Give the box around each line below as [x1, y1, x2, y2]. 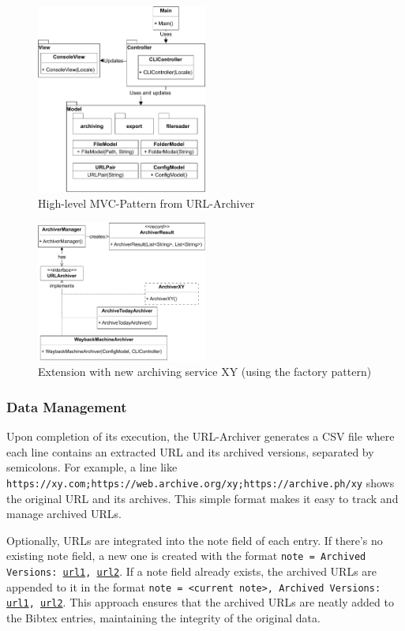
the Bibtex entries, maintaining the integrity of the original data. [6, 610, 321, 626]
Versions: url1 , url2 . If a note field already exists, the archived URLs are [6, 563, 377, 580]
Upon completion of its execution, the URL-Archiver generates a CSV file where [6, 428, 395, 445]
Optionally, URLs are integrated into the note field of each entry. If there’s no [6, 531, 383, 548]
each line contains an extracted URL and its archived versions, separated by [6, 443, 374, 460]
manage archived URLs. [6, 505, 122, 522]
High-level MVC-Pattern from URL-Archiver [38, 195, 255, 212]
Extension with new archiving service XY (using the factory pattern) [38, 363, 372, 380]
